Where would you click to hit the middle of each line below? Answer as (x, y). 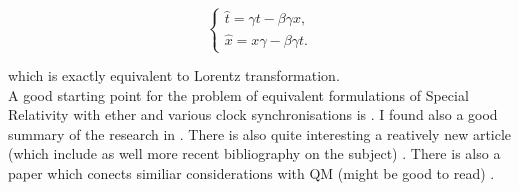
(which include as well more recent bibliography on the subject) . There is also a (254, 153)
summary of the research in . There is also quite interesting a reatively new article (260, 133)
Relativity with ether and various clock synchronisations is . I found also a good (253, 114)
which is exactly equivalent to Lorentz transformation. (174, 75)
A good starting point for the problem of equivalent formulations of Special (238, 94)
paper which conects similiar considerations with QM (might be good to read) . (251, 172)
